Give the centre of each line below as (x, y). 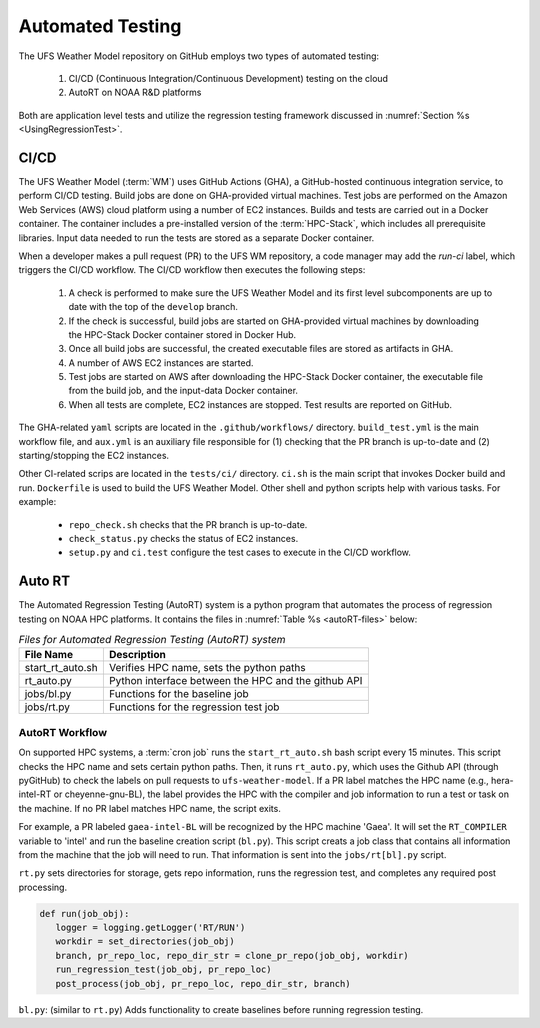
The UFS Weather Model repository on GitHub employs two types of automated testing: (199, 56)
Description (137, 655)
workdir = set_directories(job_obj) (145, 941)
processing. (43, 887)
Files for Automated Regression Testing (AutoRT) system (152, 640)
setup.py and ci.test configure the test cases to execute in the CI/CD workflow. (240, 552)
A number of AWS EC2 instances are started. (161, 362)
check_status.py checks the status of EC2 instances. (183, 538)
